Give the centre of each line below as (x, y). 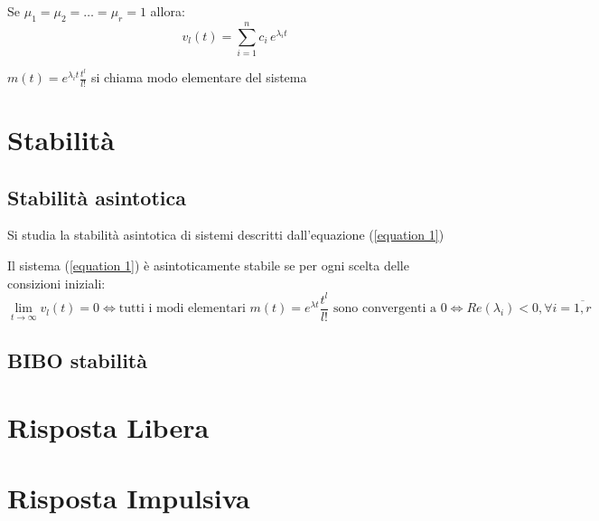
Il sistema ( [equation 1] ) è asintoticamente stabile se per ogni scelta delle (208, 265)
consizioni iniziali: (56, 283)
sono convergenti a (384, 309)
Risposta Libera (108, 426)
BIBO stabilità (78, 360)
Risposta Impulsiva (129, 498)
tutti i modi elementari (182, 309)
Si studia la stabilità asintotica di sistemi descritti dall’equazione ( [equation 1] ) (226, 235)
